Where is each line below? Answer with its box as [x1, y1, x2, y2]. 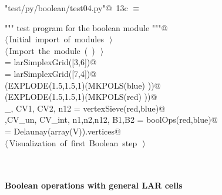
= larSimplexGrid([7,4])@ [5, 67, 97, 79]
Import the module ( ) [9, 44, 95, 56]
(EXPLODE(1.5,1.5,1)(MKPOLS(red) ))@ [5, 90, 157, 103]
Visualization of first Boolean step [9, 136, 137, 149]
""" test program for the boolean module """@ [5, 21, 168, 33]
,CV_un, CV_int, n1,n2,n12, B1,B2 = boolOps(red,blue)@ [5, 113, 218, 126]
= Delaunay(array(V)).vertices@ [5, 125, 121, 137]
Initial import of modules [9, 33, 104, 45]
